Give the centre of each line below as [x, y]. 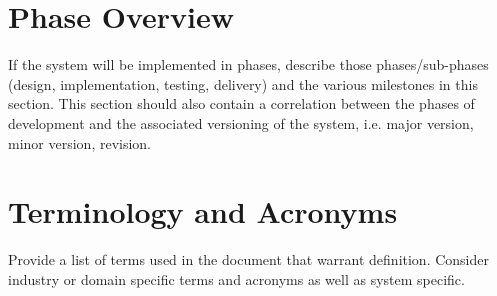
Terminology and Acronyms [203, 211]
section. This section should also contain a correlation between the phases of [241, 103]
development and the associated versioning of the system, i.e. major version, [241, 122]
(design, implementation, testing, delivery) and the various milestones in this [243, 83]
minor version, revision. [80, 142]
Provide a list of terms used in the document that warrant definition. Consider [248, 259]
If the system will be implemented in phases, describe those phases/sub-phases [248, 64]
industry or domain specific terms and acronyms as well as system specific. [236, 278]
